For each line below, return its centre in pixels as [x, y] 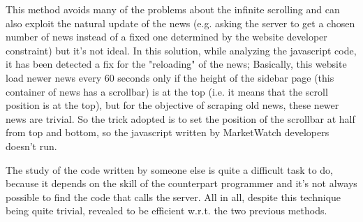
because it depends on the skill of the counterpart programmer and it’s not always [181, 183]
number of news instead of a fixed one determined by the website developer [166, 37]
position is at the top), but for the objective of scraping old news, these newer [172, 105]
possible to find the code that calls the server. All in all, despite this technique [173, 197]
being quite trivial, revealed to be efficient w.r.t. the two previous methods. [166, 210]
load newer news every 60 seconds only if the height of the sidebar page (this [170, 77]
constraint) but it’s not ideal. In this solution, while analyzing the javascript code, [181, 50]
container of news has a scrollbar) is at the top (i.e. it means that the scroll [167, 91]
